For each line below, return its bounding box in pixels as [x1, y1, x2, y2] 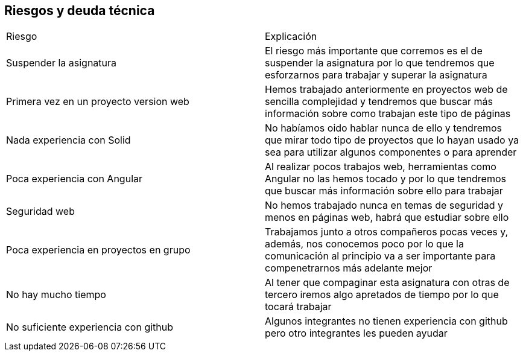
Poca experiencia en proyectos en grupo [6, 244, 191, 256]
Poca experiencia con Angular [6, 173, 143, 185]
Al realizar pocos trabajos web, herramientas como [265, 161, 496, 173]
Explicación [265, 30, 317, 43]
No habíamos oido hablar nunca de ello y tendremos [265, 122, 502, 135]
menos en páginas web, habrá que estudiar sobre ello [265, 211, 509, 224]
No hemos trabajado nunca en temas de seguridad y [265, 199, 503, 212]
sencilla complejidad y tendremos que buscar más [265, 95, 493, 108]
